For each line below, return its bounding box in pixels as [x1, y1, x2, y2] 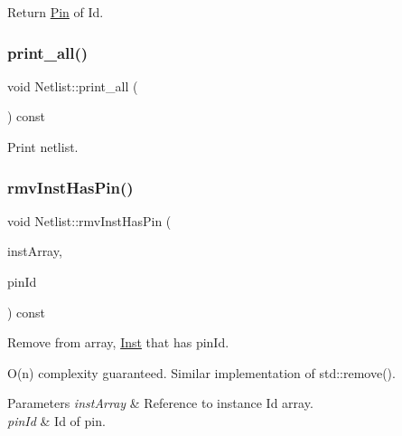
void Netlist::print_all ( [7, 76, 138, 95]
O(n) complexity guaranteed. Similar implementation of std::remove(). [7, 363, 396, 382]
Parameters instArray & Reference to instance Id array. [7, 393, 313, 412]
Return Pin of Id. [7, 3, 104, 21]
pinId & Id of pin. [7, 411, 106, 430]
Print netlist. [7, 137, 79, 156]
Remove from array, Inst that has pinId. [7, 333, 229, 352]
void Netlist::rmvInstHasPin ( [7, 211, 172, 230]
